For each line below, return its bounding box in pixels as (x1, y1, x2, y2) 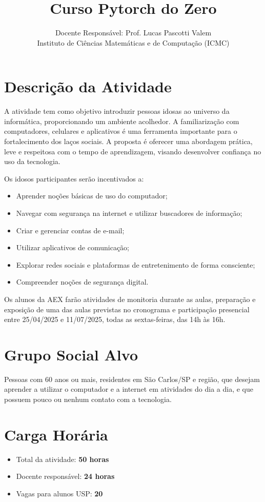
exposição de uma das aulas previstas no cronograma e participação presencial (4, 304, 250, 314)
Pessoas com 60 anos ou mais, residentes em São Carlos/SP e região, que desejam (4, 373, 260, 384)
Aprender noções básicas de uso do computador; (16, 190, 168, 201)
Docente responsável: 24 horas (16, 471, 115, 481)
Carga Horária (4, 424, 108, 445)
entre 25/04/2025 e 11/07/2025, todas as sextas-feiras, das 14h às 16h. (4, 314, 226, 325)
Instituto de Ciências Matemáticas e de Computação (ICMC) (37, 37, 230, 48)
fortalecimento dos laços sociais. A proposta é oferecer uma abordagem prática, (4, 136, 253, 147)
